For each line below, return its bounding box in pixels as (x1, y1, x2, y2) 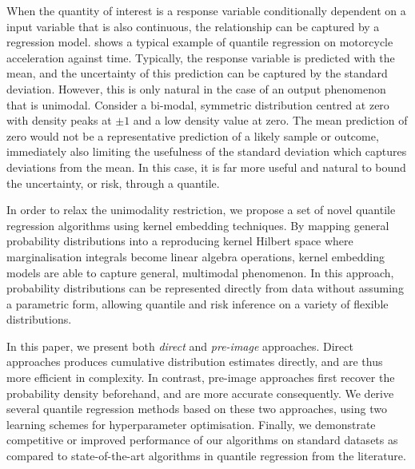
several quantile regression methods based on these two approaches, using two (6, 400, 387, 417)
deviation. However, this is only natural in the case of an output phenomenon (6, 80, 386, 97)
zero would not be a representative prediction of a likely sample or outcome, (6, 127, 379, 144)
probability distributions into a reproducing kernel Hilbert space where (6, 233, 353, 249)
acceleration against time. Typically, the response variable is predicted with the (6, 49, 395, 66)
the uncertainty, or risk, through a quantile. (6, 174, 220, 191)
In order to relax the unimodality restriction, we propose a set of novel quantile (6, 201, 396, 218)
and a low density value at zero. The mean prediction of (133, 112, 408, 129)
